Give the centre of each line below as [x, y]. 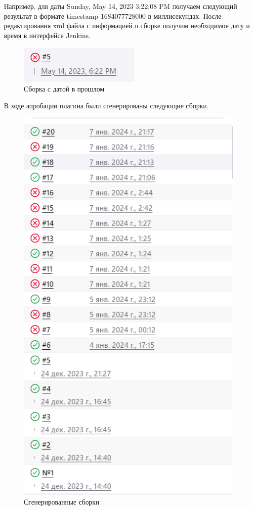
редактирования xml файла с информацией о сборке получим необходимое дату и [127, 25]
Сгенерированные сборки [62, 502]
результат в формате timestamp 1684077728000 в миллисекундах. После [113, 16]
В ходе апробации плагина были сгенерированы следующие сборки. [106, 105]
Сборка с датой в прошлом [64, 88]
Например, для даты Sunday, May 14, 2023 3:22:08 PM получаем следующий [121, 6]
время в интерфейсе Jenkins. [47, 35]
